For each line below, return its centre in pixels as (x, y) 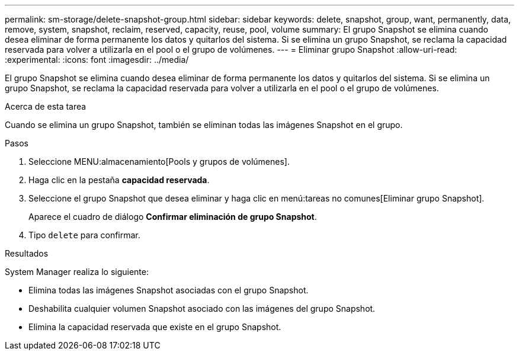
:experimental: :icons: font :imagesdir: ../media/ (97, 60)
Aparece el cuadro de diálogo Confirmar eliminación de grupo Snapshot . (173, 217)
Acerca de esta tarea (46, 106)
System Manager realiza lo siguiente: (77, 272)
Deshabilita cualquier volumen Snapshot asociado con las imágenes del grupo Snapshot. (202, 308)
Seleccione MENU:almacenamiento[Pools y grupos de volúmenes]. (159, 161)
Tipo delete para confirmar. (84, 235)
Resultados (27, 253)
